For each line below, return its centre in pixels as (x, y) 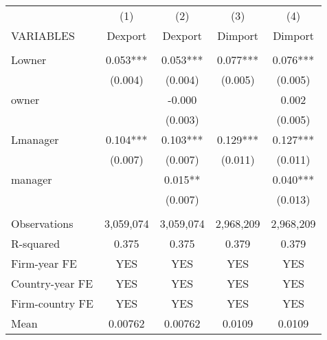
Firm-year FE (44, 263)
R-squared (36, 243)
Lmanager (35, 139)
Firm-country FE (52, 303)
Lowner (29, 60)
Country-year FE (52, 283)
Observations (42, 223)
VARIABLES (43, 35)
